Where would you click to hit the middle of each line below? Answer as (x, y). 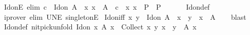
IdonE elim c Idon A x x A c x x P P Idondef (107, 7)
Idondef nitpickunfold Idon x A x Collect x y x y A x (100, 27)
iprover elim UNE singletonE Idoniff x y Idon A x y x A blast (125, 16)
